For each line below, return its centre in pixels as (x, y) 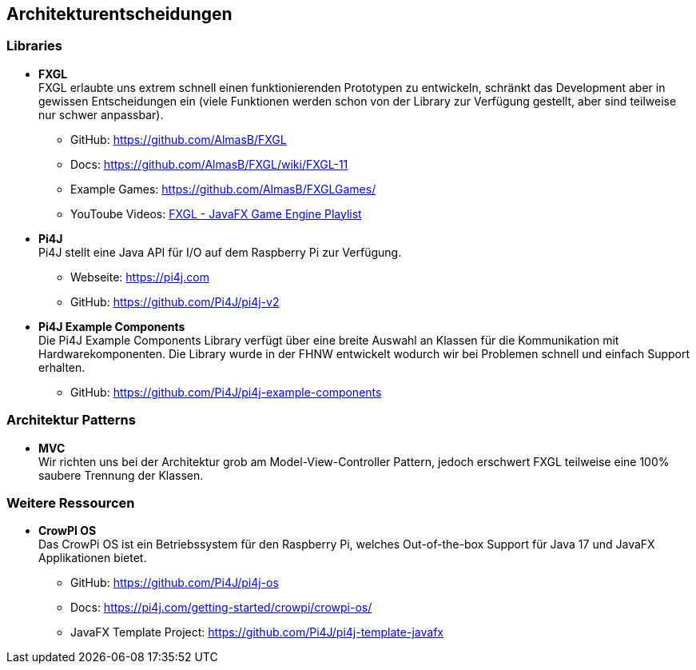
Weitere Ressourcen (71, 502)
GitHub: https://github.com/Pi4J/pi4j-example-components (226, 392)
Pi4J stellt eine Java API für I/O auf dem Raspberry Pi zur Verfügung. (220, 252)
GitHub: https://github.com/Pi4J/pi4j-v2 (175, 301)
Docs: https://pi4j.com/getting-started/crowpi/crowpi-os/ (221, 608)
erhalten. (62, 367)
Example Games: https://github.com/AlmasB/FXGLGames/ (223, 189)
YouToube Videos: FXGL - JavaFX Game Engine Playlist (216, 213)
